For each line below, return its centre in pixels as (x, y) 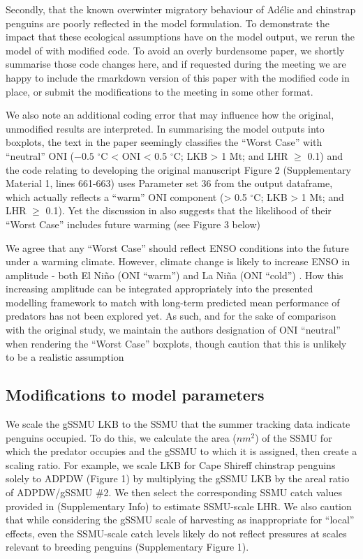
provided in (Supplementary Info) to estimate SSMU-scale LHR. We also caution (179, 506)
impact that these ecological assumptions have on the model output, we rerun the (180, 37)
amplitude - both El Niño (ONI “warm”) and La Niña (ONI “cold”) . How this (175, 275)
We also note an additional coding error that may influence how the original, (170, 115)
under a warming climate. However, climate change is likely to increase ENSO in (178, 261)
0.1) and (325, 155)
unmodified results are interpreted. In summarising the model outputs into (165, 128)
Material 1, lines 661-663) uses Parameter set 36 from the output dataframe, (169, 183)
